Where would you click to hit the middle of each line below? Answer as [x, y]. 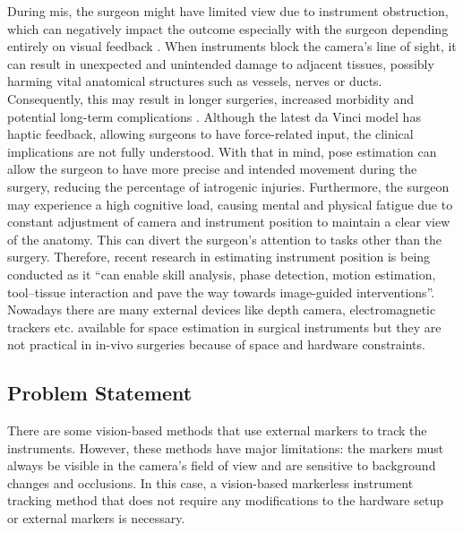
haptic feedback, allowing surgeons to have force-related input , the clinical [210, 134]
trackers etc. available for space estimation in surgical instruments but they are [224, 327]
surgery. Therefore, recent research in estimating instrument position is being [219, 257]
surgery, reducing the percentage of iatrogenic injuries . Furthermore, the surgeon [228, 186]
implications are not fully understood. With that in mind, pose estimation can [222, 151]
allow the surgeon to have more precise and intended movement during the [212, 169]
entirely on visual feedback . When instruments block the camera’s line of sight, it [232, 46]
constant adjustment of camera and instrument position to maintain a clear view [229, 222]
